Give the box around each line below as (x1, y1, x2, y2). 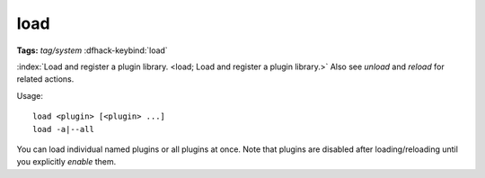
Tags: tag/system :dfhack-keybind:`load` (16, 45, 168, 56)
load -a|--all (32, 124, 94, 134)
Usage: (16, 90, 44, 101)
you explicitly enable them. (16, 156, 117, 167)
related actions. (16, 74, 75, 85)
